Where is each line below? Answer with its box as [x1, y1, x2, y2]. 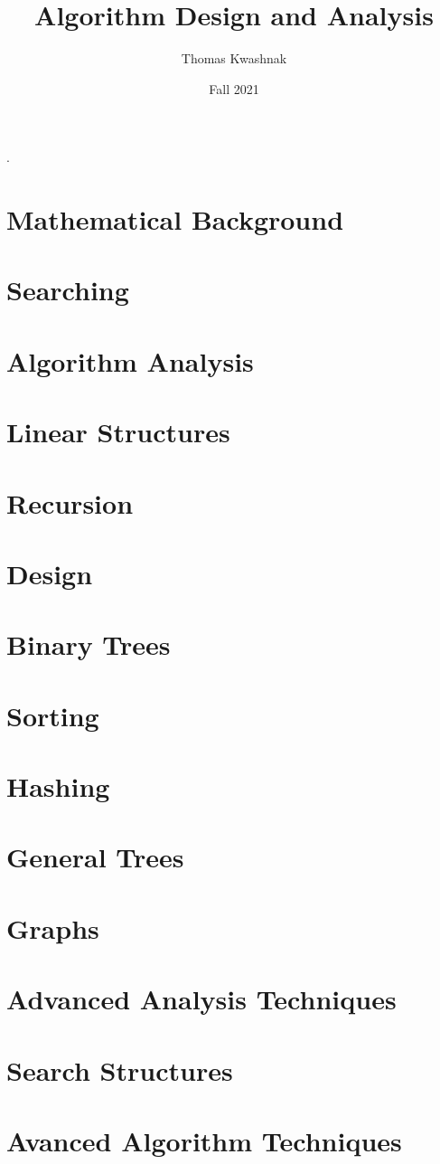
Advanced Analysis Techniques [6, 980, 397, 1017]
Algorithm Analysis [6, 342, 254, 379]
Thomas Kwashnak [181, 49, 287, 68]
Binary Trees [6, 626, 171, 663]
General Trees [6, 838, 184, 875]
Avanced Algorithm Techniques [6, 1121, 402, 1159]
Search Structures [6, 1051, 233, 1088]
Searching [6, 271, 129, 308]
